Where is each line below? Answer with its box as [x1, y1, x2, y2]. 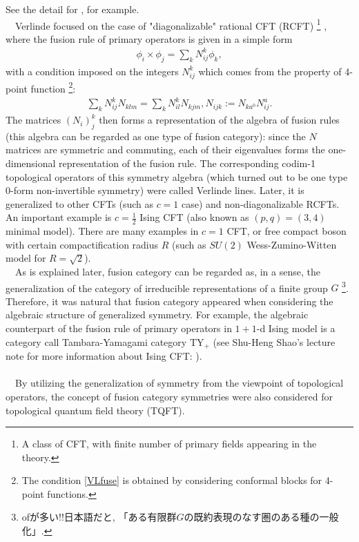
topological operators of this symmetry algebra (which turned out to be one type [6, 169, 348, 184]
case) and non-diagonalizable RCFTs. [182, 196, 340, 211]
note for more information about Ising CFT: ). [6, 349, 202, 363]
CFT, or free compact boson [226, 224, 347, 238]
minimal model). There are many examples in [6, 224, 199, 238]
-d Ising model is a [256, 321, 336, 336]
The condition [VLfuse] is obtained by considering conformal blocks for [21, 473, 322, 487]
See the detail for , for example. [6, 2, 139, 16]
